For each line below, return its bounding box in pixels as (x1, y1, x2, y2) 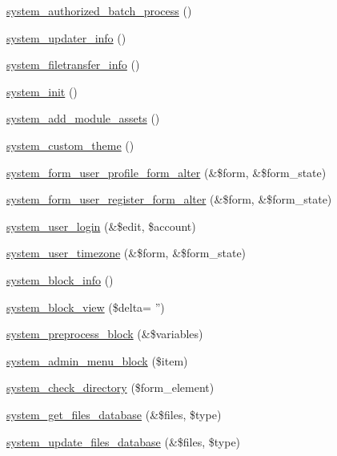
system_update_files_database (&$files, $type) (6, 433, 241, 450)
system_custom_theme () (6, 136, 134, 153)
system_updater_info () (6, 29, 126, 46)
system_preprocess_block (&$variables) (6, 325, 203, 342)
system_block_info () (6, 271, 114, 288)
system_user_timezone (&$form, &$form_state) (6, 244, 247, 261)
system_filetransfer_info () (6, 56, 140, 73)
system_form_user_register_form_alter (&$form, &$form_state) (6, 191, 332, 208)
